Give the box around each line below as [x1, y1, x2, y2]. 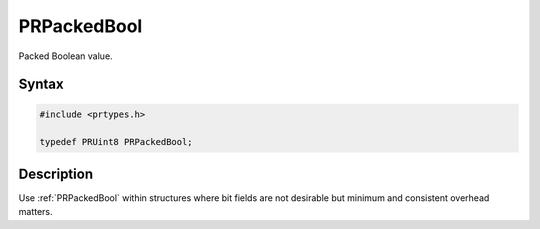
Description [18, 165, 94, 182]
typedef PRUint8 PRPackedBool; [39, 136, 194, 148]
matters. [18, 206, 54, 218]
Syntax [18, 76, 64, 93]
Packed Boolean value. [18, 50, 114, 62]
